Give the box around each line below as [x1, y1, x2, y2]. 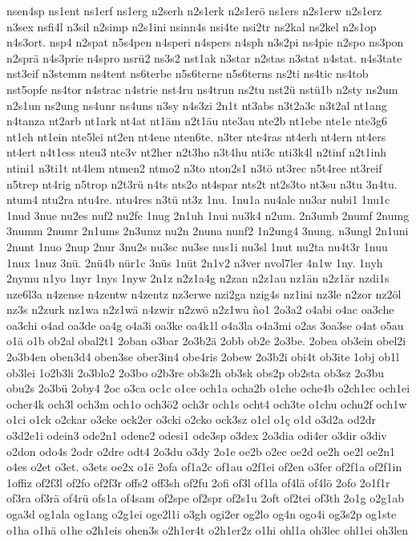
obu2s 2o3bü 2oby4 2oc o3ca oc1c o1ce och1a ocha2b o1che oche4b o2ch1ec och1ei [6, 380, 410, 397]
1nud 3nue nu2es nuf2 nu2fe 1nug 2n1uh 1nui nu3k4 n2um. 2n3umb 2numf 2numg [6, 206, 410, 223]
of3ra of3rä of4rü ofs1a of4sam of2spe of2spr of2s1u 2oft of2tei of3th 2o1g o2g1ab [6, 490, 405, 506]
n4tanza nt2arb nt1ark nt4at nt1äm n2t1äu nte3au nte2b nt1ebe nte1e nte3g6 [6, 112, 387, 129]
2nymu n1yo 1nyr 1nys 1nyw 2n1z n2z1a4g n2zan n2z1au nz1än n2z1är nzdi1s [6, 270, 390, 287]
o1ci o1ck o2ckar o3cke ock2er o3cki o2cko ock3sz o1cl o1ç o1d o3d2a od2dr [6, 411, 376, 428]
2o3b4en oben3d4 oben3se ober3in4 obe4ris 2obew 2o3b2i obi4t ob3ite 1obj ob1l [6, 348, 399, 365]
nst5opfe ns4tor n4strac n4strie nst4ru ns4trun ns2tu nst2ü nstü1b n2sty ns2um [6, 80, 398, 97]
